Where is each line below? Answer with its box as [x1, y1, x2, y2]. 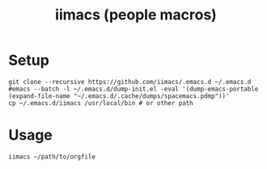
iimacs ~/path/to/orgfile [8, 152, 95, 161]
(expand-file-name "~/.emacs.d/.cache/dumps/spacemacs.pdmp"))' [8, 91, 230, 100]
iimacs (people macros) [55, 6, 217, 24]
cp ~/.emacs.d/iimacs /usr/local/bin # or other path [8, 99, 194, 107]
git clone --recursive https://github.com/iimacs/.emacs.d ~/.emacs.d [8, 78, 252, 86]
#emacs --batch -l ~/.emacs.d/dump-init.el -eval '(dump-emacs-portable [8, 85, 259, 93]
